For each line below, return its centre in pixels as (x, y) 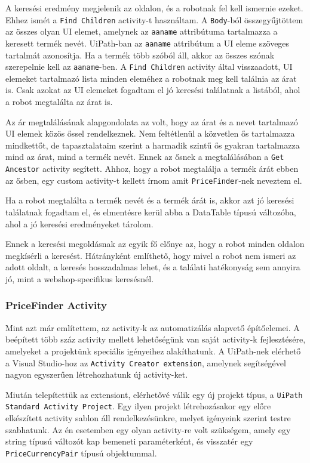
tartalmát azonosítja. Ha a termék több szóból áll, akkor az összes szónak (140, 55)
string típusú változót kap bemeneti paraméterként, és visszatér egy (129, 441)
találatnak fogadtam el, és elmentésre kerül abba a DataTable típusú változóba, (151, 212)
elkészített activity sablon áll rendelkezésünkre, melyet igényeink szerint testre (148, 418)
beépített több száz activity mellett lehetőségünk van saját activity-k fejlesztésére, (156, 339)
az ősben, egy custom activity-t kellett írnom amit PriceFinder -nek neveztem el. (154, 180)
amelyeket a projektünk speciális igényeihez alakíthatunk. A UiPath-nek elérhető (153, 351)
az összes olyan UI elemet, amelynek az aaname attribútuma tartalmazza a (142, 31)
